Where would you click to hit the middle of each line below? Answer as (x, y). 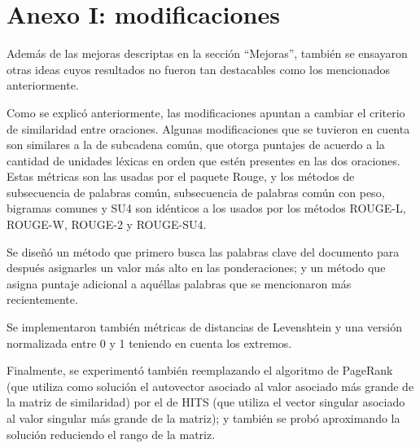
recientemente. (42, 299)
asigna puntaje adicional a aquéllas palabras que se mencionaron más (179, 283)
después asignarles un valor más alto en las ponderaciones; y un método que (196, 268)
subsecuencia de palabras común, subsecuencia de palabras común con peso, (196, 192)
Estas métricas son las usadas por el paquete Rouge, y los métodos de (181, 176)
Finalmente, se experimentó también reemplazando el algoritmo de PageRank (200, 370)
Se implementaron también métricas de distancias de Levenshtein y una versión (204, 327)
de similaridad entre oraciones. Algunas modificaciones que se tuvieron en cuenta (208, 128)
